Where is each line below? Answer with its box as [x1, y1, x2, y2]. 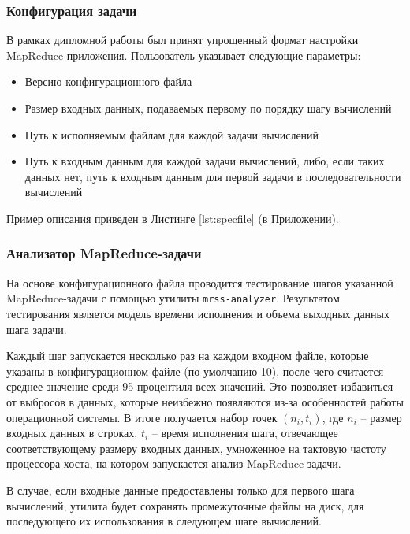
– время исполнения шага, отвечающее [151, 425, 338, 441]
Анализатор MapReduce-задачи [6, 243, 202, 263]
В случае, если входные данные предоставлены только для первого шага [6, 481, 355, 498]
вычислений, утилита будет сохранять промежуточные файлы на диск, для [6, 497, 364, 514]
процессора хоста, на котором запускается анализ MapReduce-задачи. [6, 455, 341, 472]
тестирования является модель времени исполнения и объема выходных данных [6, 306, 390, 322]
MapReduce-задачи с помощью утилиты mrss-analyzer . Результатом [6, 290, 340, 306]
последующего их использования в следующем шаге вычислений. [6, 513, 322, 529]
